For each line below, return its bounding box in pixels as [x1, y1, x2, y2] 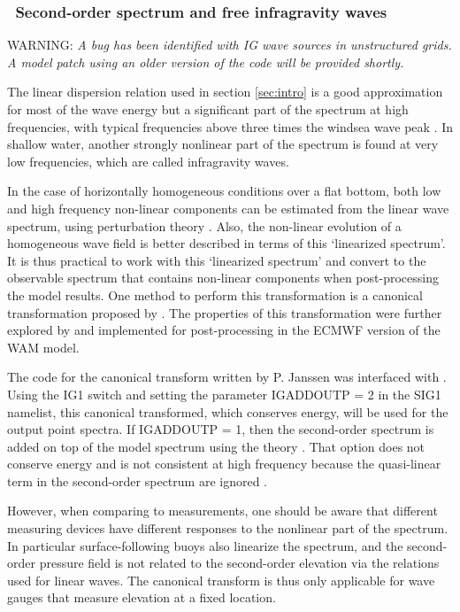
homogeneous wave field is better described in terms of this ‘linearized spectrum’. [7, 234, 446, 252]
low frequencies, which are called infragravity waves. [7, 151, 289, 170]
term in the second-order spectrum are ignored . [7, 471, 267, 490]
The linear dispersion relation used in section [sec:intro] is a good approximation [7, 82, 443, 101]
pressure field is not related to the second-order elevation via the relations [39, 554, 440, 572]
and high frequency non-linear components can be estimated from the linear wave [7, 198, 449, 217]
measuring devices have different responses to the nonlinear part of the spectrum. [7, 519, 448, 538]
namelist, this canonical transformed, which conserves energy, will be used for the [7, 402, 448, 421]
